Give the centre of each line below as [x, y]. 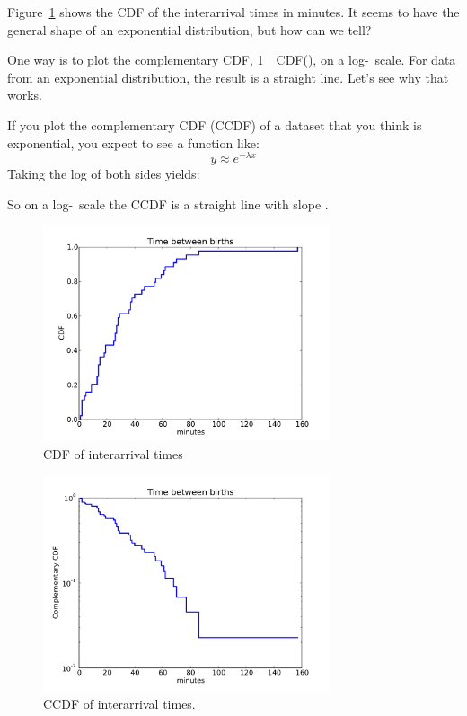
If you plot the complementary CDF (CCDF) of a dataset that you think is [215, 124]
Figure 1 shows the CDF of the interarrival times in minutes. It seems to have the [233, 12]
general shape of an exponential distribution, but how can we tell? [189, 29]
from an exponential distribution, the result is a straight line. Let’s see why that [228, 77]
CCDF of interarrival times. [119, 704]
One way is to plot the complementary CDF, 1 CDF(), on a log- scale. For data [232, 60]
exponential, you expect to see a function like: [133, 142]
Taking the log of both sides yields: [104, 174]
